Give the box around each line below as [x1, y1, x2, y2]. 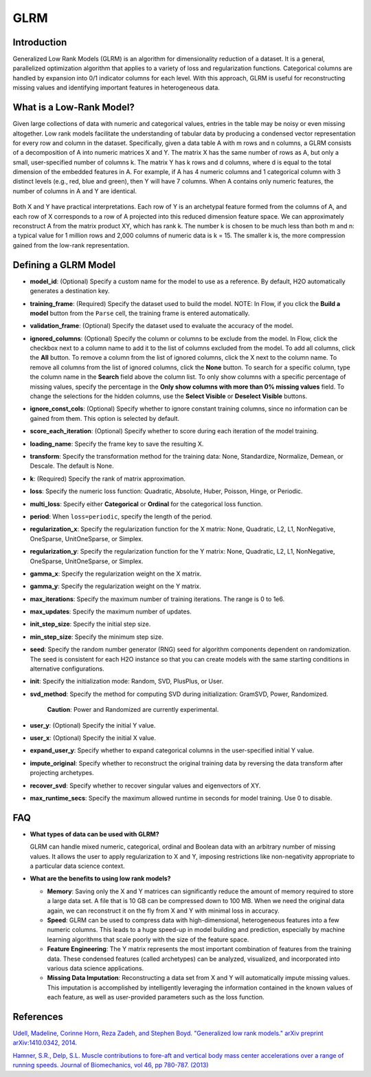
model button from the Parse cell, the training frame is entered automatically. [30, 309, 250, 317]
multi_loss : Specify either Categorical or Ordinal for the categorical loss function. [30, 499, 263, 508]
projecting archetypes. [30, 769, 94, 777]
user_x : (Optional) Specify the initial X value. [30, 733, 156, 742]
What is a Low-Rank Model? [12, 102, 135, 113]
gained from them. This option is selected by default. [30, 414, 180, 422]
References [12, 1011, 63, 1023]
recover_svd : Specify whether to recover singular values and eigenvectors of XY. [30, 781, 261, 790]
